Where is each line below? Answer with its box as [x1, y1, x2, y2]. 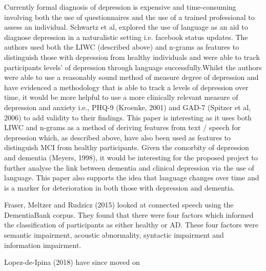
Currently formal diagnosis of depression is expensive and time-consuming [4, 2, 236, 12]
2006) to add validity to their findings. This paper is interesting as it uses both [4, 112, 252, 122]
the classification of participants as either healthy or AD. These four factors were [4, 219, 258, 230]
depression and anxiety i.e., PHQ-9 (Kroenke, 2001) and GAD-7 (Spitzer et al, [4, 101, 251, 112]
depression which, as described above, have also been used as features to [4, 132, 231, 142]
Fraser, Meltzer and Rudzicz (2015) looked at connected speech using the [4, 199, 234, 210]
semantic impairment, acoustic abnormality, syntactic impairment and [4, 230, 224, 240]
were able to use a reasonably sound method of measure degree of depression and [4, 72, 259, 82]
